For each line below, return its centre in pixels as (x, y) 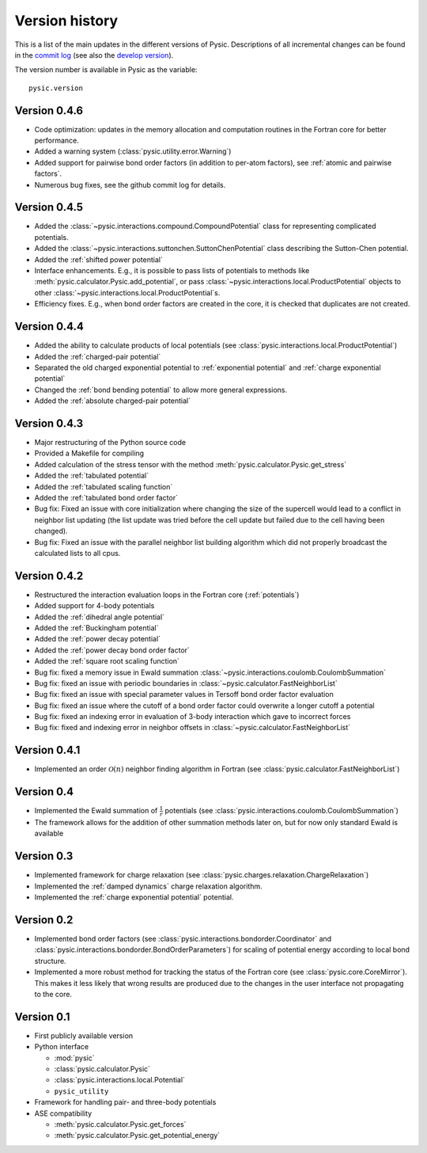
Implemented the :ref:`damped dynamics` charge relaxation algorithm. (148, 886)
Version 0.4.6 (49, 110)
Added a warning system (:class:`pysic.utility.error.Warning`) (133, 151)
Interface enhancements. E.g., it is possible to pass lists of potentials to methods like (172, 271)
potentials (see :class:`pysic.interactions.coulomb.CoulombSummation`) (282, 811)
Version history (66, 21)
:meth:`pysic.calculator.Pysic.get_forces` (120, 1124)
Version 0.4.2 (49, 575)
